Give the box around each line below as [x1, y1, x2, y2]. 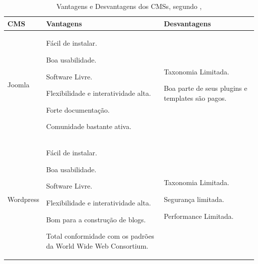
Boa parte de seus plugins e [164, 83, 248, 93]
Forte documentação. [46, 104, 110, 115]
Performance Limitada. [164, 210, 234, 221]
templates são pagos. [164, 93, 227, 103]
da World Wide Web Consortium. [46, 240, 148, 251]
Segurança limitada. [164, 194, 224, 204]
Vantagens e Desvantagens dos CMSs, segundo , [56, 1, 202, 11]
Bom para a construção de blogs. [46, 214, 146, 224]
